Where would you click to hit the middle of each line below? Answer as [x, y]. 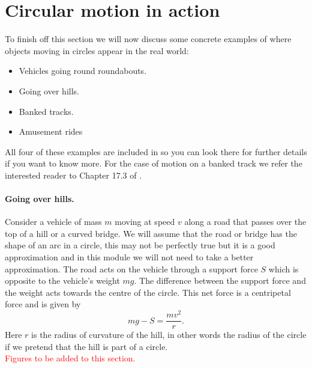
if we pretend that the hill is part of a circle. [86, 346]
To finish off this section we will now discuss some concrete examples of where [148, 39]
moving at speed [145, 222]
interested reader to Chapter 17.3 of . [73, 175]
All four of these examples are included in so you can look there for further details [156, 151]
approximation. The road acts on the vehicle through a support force [131, 268]
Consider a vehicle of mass [53, 222]
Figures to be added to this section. [70, 358]
